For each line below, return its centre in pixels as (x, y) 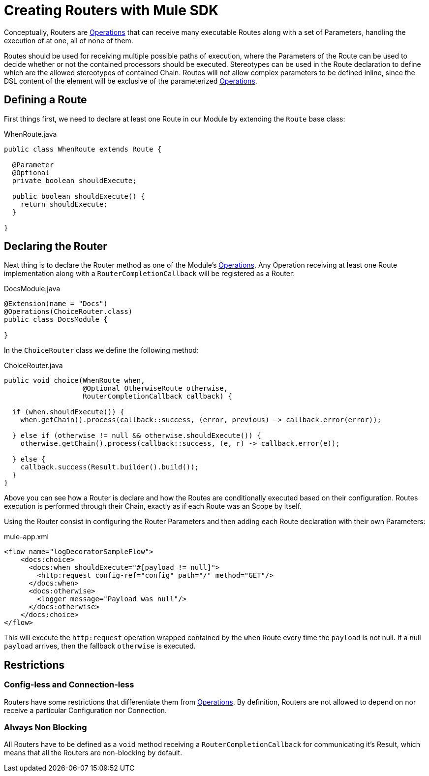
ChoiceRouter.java (33, 366)
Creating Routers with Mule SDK (111, 10)
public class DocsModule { (56, 320)
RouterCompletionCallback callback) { (157, 396)
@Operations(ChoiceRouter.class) (68, 312)
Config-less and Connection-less (69, 685)
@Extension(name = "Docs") (56, 304)
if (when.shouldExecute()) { (68, 412)
